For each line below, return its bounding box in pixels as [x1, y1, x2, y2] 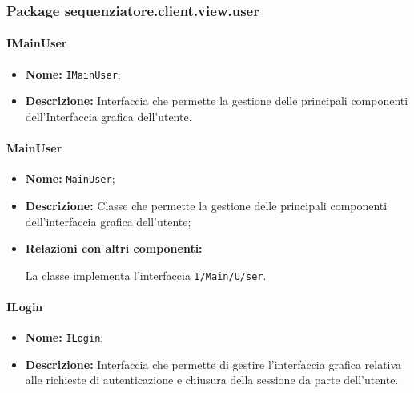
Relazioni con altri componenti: [25, 240, 203, 257]
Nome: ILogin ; [25, 329, 104, 346]
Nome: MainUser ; [25, 170, 115, 187]
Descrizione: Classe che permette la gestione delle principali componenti [25, 196, 388, 213]
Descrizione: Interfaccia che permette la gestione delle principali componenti [25, 92, 408, 109]
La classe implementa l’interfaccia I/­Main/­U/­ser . [25, 266, 267, 283]
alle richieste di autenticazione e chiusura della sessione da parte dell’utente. [25, 371, 399, 388]
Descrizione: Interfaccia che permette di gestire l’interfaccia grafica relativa [25, 355, 402, 372]
